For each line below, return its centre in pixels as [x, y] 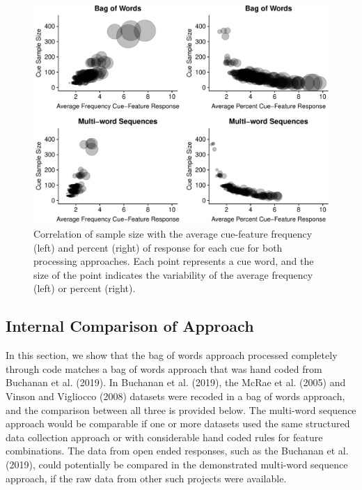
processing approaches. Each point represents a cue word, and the [174, 261]
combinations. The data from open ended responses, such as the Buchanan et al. [177, 451]
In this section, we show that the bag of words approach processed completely [172, 355]
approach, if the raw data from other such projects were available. [146, 478]
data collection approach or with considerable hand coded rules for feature [164, 437]
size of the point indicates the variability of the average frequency [173, 274]
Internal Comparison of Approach [130, 326]
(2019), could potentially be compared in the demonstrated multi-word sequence [177, 464]
